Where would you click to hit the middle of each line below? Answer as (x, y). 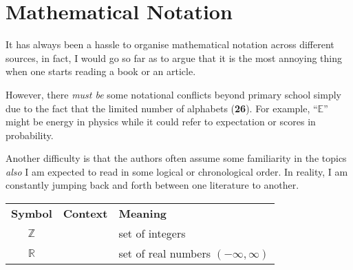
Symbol (32, 214)
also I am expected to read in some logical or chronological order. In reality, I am (177, 171)
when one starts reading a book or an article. (101, 71)
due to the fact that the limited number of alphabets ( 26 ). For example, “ (162, 108)
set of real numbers (165, 253)
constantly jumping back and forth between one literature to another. (152, 185)
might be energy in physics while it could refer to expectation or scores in (161, 122)
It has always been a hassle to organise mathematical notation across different (170, 44)
